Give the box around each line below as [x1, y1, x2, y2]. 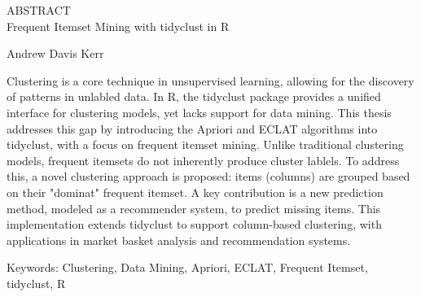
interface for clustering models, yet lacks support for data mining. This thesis [7, 103, 392, 120]
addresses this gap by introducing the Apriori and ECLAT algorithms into [7, 120, 378, 137]
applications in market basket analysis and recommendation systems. [7, 231, 351, 248]
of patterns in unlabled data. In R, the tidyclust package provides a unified [7, 88, 381, 105]
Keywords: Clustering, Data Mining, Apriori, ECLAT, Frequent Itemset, [7, 259, 368, 276]
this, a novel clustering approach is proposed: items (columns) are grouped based [7, 168, 410, 185]
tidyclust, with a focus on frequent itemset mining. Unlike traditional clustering [7, 136, 404, 153]
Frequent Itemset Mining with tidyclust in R [7, 17, 230, 34]
